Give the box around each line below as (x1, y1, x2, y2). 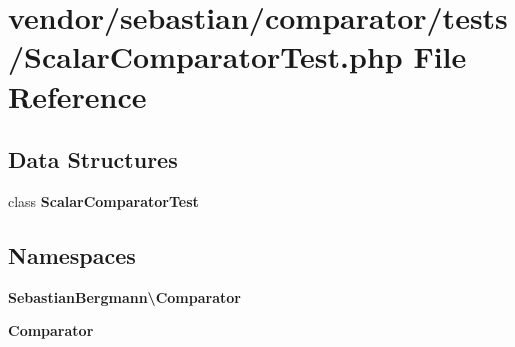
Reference (8, 75, 147, 116)
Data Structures (8, 144, 178, 175)
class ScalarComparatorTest (8, 190, 199, 211)
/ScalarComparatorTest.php (8, 36, 403, 77)
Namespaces (8, 239, 136, 270)
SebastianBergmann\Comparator (8, 286, 241, 307)
